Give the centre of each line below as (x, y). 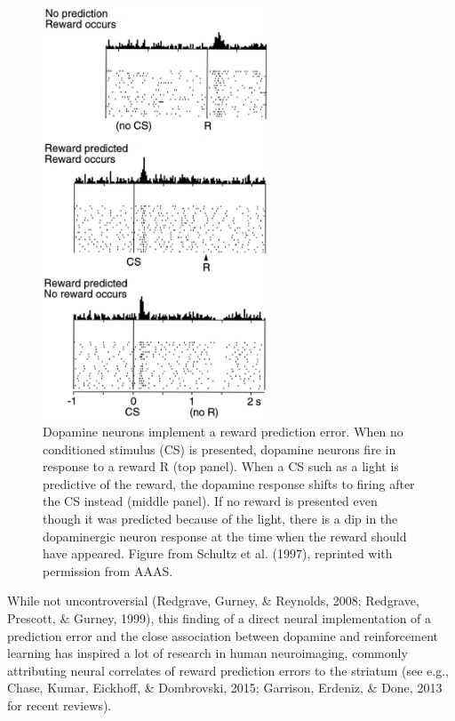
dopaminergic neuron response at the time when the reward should (225, 536)
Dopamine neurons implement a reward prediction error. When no (223, 432)
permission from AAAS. (108, 570)
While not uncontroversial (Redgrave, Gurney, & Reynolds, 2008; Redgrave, (213, 601)
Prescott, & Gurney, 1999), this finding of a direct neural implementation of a (220, 618)
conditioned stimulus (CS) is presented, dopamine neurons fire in (220, 449)
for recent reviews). (60, 705)
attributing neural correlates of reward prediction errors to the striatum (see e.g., (228, 670)
